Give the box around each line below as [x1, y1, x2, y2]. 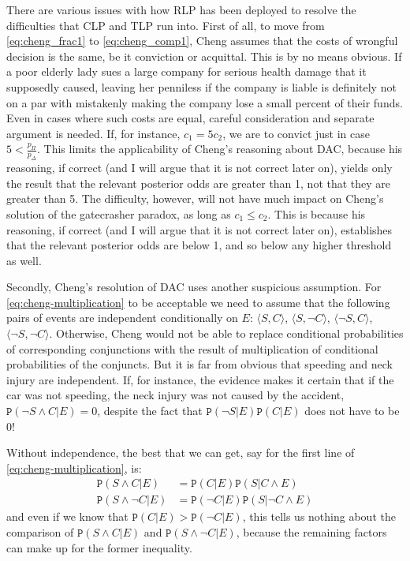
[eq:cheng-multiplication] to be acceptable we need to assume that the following [6, 294, 390, 310]
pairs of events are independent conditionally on [6, 309, 238, 326]
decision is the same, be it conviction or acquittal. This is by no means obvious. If [6, 47, 402, 64]
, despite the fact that [97, 402, 203, 419]
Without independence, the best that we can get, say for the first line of [6, 444, 355, 461]
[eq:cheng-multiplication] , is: [6, 459, 142, 476]
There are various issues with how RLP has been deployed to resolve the [6, 2, 356, 17]
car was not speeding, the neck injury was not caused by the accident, [6, 387, 345, 403]
